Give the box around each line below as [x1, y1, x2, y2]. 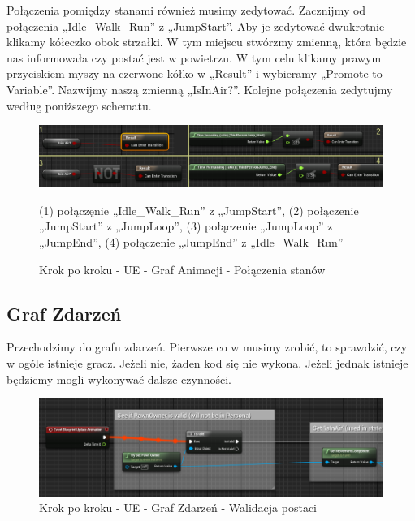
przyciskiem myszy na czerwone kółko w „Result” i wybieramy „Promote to [6, 65, 383, 82]
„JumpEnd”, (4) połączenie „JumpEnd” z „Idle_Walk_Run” [39, 233, 344, 250]
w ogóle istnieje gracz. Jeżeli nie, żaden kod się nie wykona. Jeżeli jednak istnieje [6, 354, 409, 371]
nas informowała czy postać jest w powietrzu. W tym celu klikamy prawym [6, 49, 382, 66]
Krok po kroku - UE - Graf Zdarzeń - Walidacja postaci [39, 499, 317, 516]
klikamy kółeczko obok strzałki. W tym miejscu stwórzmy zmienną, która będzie [6, 33, 407, 50]
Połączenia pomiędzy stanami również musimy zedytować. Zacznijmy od [6, 2, 366, 18]
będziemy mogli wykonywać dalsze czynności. [6, 370, 232, 387]
